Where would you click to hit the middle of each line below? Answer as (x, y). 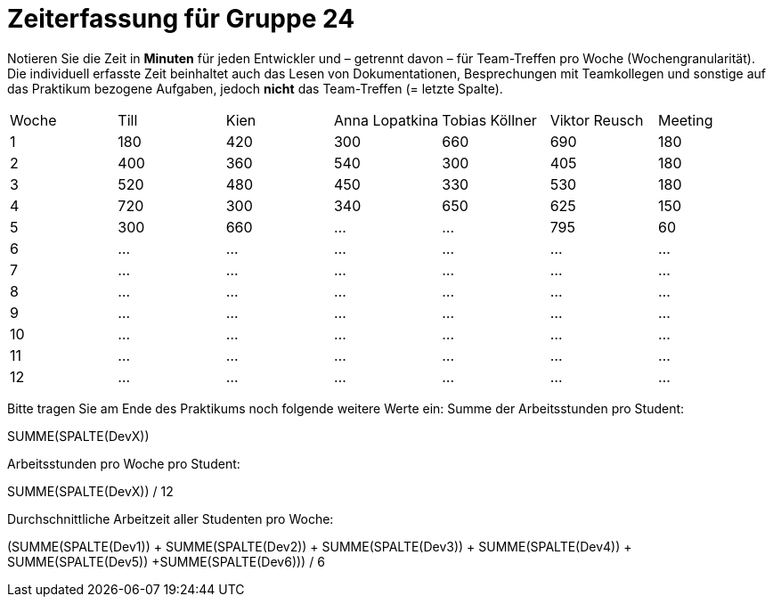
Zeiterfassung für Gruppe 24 (181, 19)
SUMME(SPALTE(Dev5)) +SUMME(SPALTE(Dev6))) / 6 (166, 561)
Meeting (685, 120)
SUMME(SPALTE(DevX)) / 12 (90, 491)
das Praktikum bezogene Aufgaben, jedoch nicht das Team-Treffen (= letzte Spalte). (255, 88)
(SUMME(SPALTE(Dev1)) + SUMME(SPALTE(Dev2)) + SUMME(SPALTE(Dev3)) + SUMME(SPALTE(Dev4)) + (320, 546)
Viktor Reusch (597, 120)
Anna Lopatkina (386, 120)
